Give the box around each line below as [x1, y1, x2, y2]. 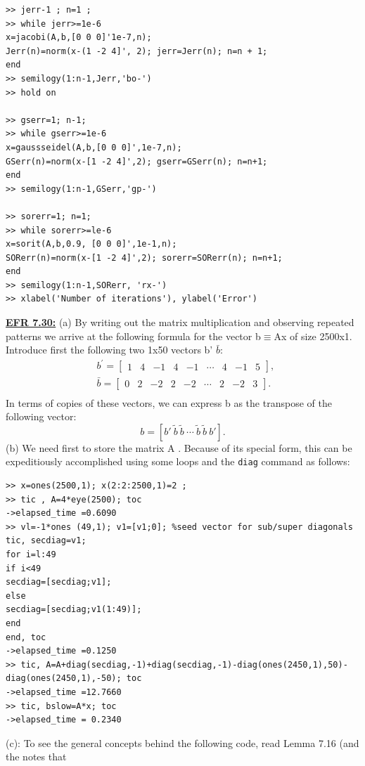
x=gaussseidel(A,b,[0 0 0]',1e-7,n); [6, 142, 182, 152]
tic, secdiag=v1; [6, 535, 87, 546]
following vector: [6, 409, 77, 424]
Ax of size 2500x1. [274, 328, 352, 343]
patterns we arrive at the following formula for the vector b [6, 328, 261, 343]
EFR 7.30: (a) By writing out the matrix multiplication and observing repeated [6, 315, 354, 330]
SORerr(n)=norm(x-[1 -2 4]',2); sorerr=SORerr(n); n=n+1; [6, 252, 283, 263]
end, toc [6, 632, 46, 642]
